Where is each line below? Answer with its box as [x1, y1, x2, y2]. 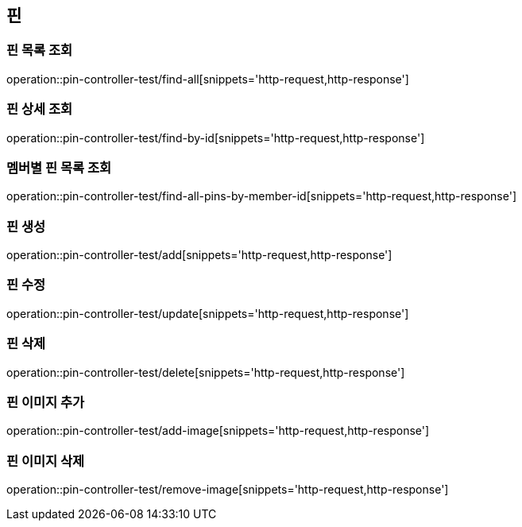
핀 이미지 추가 [6, 393, 85, 410]
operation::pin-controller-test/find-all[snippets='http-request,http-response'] [6, 72, 409, 86]
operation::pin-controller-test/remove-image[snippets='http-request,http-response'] [6, 482, 449, 497]
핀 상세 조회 [6, 101, 73, 118]
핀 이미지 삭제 [6, 452, 85, 469]
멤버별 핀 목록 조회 [6, 159, 112, 176]
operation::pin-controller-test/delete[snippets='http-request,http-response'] [6, 365, 405, 379]
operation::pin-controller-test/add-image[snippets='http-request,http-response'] [6, 424, 430, 438]
